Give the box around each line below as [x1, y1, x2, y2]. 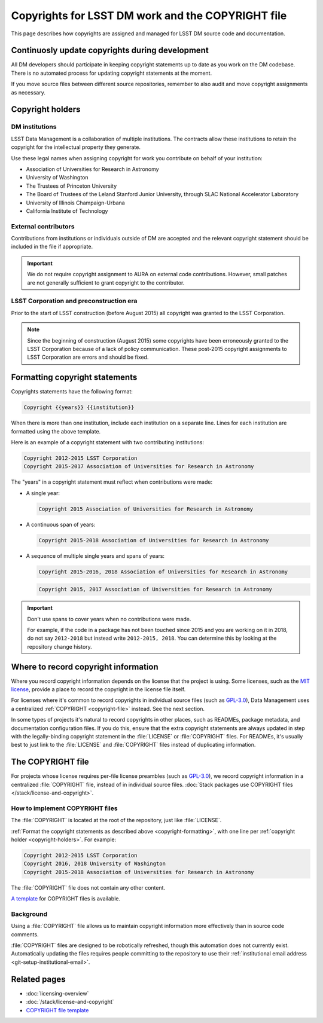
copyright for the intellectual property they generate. [11, 143, 141, 151]
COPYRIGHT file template [26, 1006, 89, 1013]
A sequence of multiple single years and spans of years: [26, 552, 164, 559]
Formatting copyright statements [11, 372, 138, 383]
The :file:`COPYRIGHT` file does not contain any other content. [11, 884, 166, 891]
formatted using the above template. [11, 427, 101, 435]
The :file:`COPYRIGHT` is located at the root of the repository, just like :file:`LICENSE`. [11, 817, 222, 824]
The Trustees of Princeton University [26, 182, 117, 190]
